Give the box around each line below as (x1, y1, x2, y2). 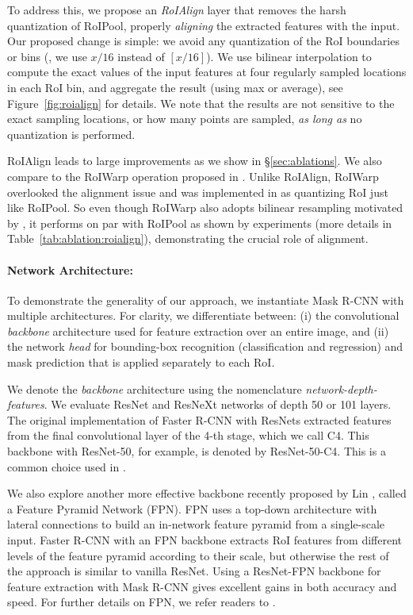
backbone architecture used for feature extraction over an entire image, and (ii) (7, 322, 389, 339)
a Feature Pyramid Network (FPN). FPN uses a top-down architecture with (7, 500, 377, 517)
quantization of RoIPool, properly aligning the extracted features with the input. (7, 17, 400, 33)
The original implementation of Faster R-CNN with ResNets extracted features (7, 411, 392, 428)
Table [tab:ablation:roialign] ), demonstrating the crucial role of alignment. (7, 230, 369, 247)
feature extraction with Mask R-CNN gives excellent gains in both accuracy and (7, 578, 397, 594)
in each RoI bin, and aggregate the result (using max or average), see (7, 79, 343, 95)
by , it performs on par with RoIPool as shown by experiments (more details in (7, 214, 392, 231)
